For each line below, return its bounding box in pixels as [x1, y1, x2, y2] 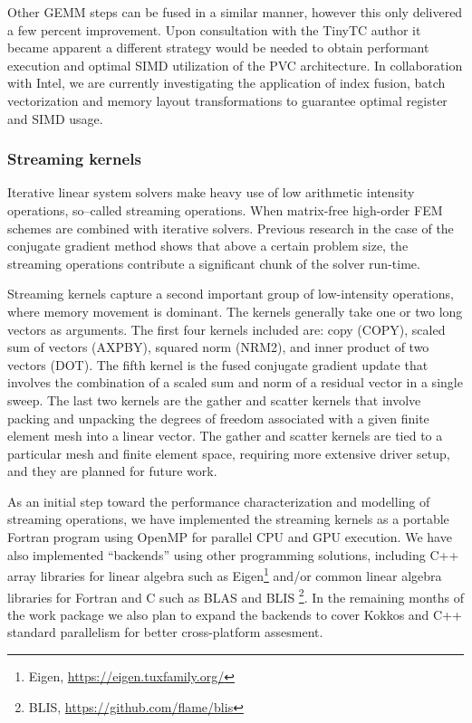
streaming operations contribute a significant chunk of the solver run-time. [7, 253, 420, 272]
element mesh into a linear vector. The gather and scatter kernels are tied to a [7, 426, 443, 445]
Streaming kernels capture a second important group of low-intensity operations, [7, 284, 454, 303]
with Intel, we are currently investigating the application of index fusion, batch [7, 73, 446, 92]
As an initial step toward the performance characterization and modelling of [7, 491, 430, 510]
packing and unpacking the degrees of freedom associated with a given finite [7, 408, 429, 427]
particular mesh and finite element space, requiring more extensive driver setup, [7, 443, 450, 462]
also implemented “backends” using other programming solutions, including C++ [7, 545, 459, 564]
